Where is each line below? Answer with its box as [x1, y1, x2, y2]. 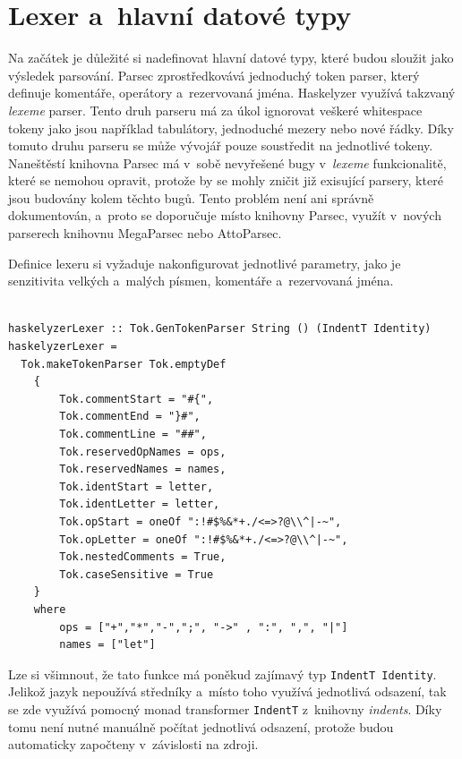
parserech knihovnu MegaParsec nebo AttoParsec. [8, 224, 282, 243]
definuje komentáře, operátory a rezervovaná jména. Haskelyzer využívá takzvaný [8, 83, 456, 102]
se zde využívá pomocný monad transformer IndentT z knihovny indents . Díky [8, 699, 442, 718]
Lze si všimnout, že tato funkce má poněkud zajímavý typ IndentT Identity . [8, 664, 437, 683]
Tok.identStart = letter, [59, 480, 214, 493]
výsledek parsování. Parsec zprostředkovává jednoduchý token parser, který [8, 65, 420, 84]
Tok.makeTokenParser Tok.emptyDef [21, 357, 227, 371]
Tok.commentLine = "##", [59, 428, 207, 440]
